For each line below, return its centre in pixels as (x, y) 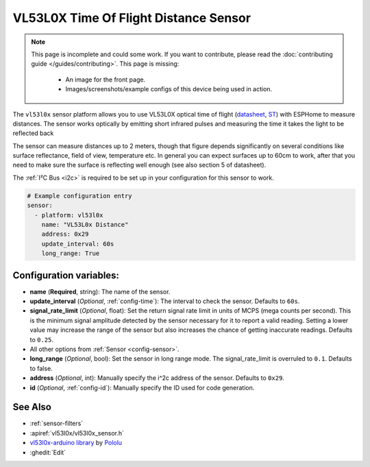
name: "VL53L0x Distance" (85, 225)
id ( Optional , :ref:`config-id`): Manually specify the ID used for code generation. (142, 387)
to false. (41, 368)
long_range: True (71, 253)
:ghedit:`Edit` (48, 452)
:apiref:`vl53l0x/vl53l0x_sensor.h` (77, 433)
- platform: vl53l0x (69, 215)
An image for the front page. (106, 80)
